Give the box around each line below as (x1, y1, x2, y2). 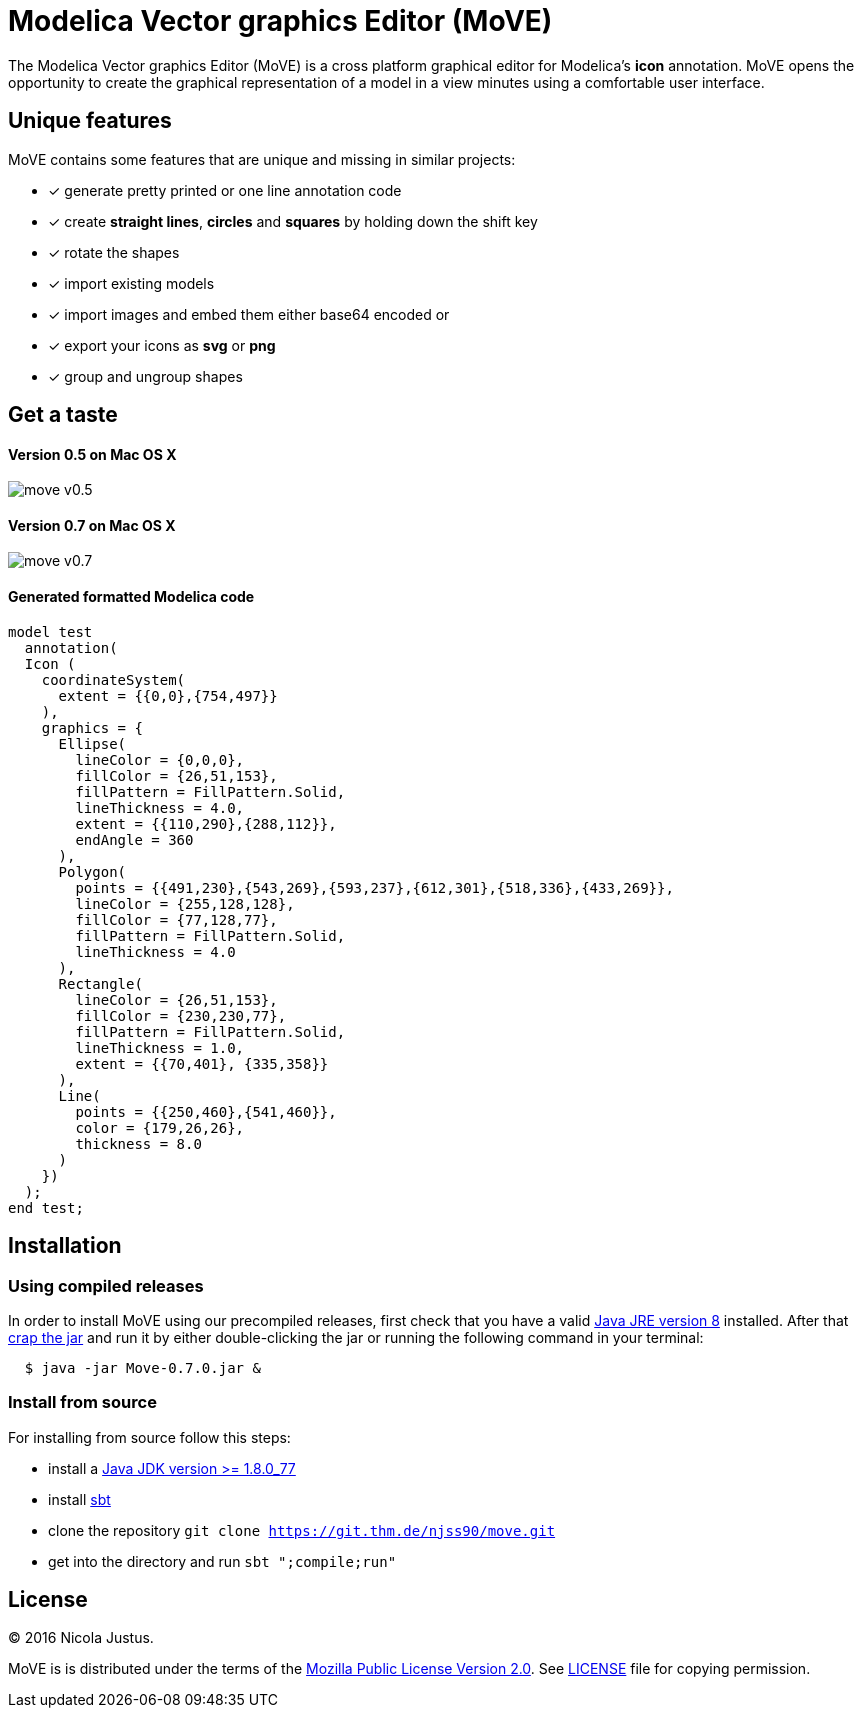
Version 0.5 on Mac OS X (8, 445, 177, 463)
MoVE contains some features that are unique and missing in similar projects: (8, 150, 516, 168)
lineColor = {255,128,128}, (75, 895, 295, 912)
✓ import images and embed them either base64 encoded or (48, 305, 450, 323)
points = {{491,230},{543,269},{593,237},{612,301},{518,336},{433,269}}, (75, 879, 674, 896)
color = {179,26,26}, (75, 1119, 245, 1136)
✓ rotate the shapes (48, 243, 180, 261)
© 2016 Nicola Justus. (8, 1629, 154, 1647)
